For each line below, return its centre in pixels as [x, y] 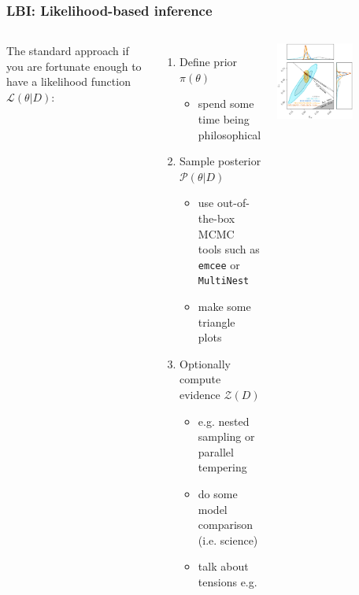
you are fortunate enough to [74, 66]
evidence [200, 395]
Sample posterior [220, 161]
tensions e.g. [228, 581]
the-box [217, 218]
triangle [217, 322]
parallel [216, 451]
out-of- [233, 203]
